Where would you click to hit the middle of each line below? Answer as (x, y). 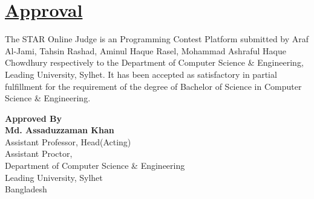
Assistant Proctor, (39, 153)
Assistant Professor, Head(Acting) (68, 141)
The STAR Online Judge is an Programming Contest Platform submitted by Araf (157, 39)
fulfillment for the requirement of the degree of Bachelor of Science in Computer (153, 86)
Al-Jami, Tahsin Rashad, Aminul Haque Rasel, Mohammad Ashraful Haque (146, 50)
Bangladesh (26, 189)
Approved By (33, 118)
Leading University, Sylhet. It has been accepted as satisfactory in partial (141, 74)
